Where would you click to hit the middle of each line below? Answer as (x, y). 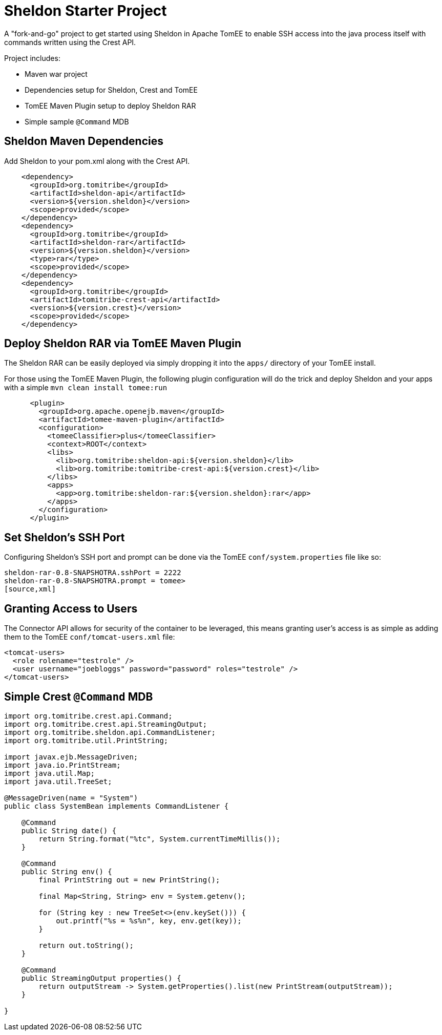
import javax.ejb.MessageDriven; (71, 757)
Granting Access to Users (71, 608)
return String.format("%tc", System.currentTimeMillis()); (160, 839)
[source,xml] (30, 589)
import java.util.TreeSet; (58, 781)
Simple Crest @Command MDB (79, 696)
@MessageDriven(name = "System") (71, 798)
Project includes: (32, 58)
